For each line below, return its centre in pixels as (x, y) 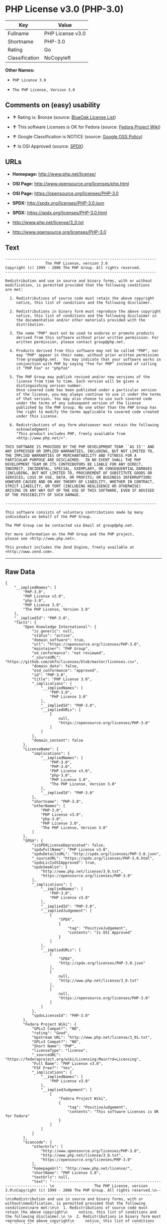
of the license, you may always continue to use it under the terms (89, 395)
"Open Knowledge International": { (60, 627)
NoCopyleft (57, 57)
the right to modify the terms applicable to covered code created (87, 412)
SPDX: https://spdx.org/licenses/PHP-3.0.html (60, 213)
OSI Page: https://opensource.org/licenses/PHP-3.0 (66, 193)
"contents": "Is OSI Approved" (100, 933)
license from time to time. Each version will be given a (78, 381)
